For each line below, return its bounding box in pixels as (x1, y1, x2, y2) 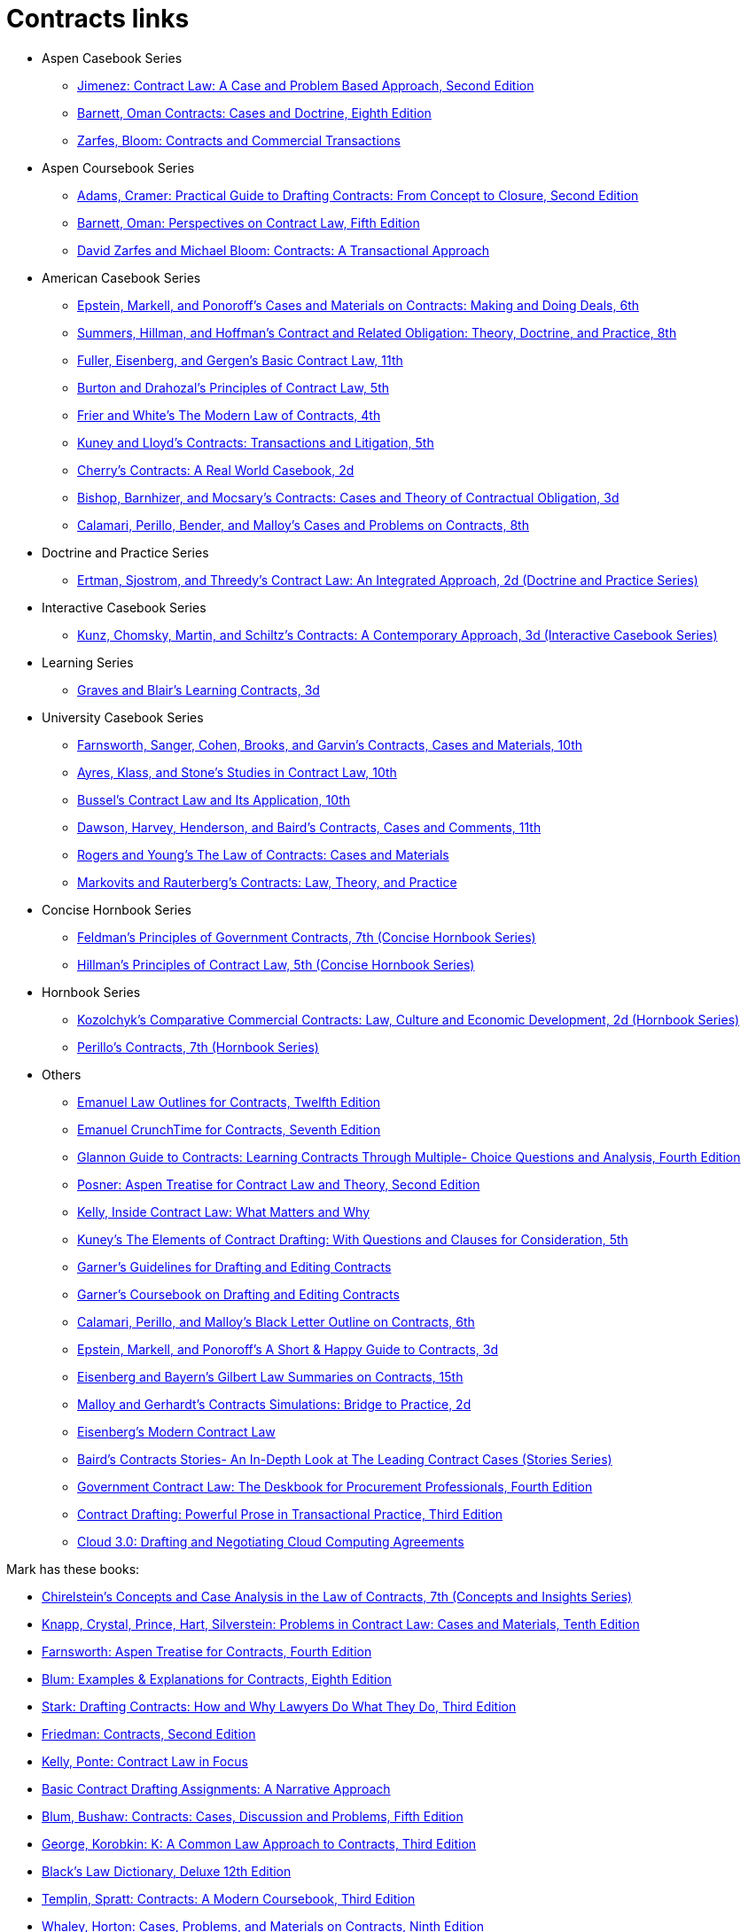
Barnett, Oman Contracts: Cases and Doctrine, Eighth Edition (77, 105, 432, 121)
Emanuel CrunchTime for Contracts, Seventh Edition (77, 1121, 381, 1137)
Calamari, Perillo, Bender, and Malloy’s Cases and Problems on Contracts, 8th (77, 517, 529, 533)
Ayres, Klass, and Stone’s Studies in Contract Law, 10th (77, 764, 397, 780)
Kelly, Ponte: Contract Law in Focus (42, 1753, 248, 1769)
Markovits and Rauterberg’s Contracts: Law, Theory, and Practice (77, 874, 457, 890)
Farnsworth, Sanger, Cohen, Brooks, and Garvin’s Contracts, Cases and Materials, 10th (77, 736, 583, 752)
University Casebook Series (42, 709, 204, 725)
